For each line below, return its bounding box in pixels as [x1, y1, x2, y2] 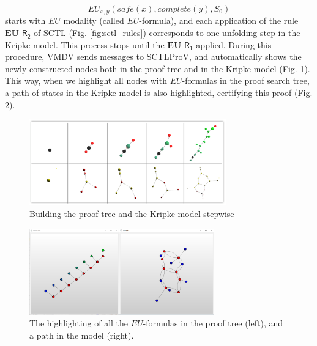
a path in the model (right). [29, 329, 134, 342]
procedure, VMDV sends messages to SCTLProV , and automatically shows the [5, 50, 302, 63]
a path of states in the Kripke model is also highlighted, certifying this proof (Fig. [5, 86, 313, 99]
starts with [5, 14, 46, 27]
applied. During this [196, 38, 272, 51]
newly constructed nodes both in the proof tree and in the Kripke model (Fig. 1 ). [5, 62, 310, 75]
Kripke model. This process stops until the [5, 38, 165, 51]
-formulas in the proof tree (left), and [143, 317, 283, 329]
